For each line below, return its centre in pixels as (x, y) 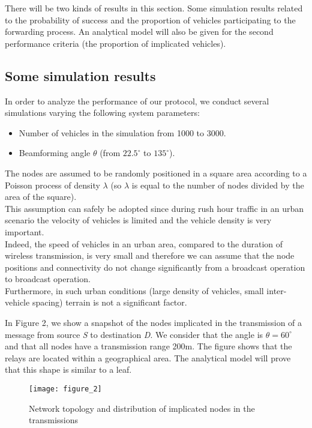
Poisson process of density (52, 185)
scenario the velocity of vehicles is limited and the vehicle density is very (138, 220)
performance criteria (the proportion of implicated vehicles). (115, 43)
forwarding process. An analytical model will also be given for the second (139, 32)
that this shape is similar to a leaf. (68, 369)
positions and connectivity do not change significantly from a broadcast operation (155, 267)
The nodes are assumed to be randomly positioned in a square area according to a (156, 173)
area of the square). (41, 197)
